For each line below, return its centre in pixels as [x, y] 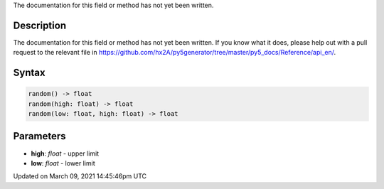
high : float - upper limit [65, 153]
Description [40, 25]
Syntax [29, 73]
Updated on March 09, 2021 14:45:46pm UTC [80, 176]
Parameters [39, 136]
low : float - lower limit [63, 163]
